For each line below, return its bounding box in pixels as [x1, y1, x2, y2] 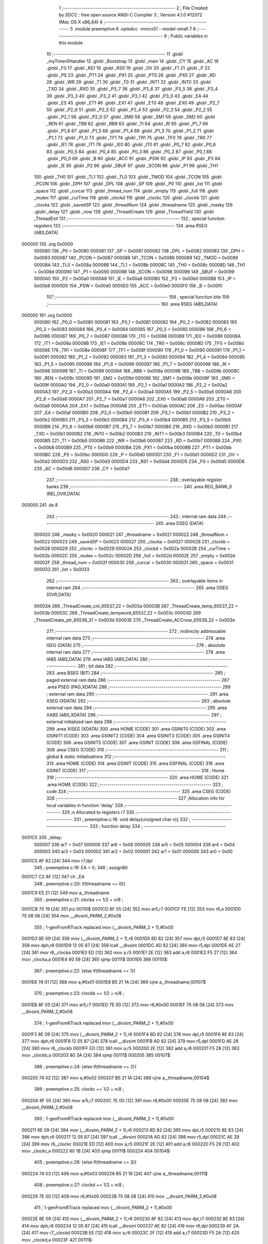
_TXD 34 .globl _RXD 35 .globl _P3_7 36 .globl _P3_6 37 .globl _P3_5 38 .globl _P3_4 [46, 86, 218, 92]
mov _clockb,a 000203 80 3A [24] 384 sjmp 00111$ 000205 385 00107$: [21, 1052, 172, 1058]
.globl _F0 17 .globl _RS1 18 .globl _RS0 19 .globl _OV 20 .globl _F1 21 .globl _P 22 [46, 65, 210, 71]
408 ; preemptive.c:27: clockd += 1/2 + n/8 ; [34, 1182, 124, 1188]
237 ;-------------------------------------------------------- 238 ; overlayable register [46, 477, 223, 483]
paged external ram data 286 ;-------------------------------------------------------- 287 [46, 677, 230, 683]
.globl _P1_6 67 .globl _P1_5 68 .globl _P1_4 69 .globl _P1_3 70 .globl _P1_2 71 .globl [46, 127, 214, 134]
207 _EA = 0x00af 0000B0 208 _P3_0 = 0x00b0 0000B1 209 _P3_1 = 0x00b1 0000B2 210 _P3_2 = [34, 410, 235, 415]
